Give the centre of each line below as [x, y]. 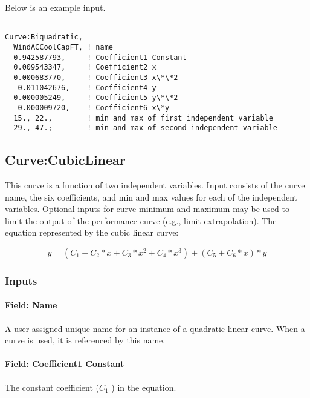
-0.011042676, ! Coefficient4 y [85, 88]
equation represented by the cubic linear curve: [92, 232]
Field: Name [31, 305]
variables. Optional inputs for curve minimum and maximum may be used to [147, 209]
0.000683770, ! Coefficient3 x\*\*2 [96, 77]
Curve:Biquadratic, [44, 37]
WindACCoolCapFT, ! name [63, 47]
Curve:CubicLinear [65, 160]
